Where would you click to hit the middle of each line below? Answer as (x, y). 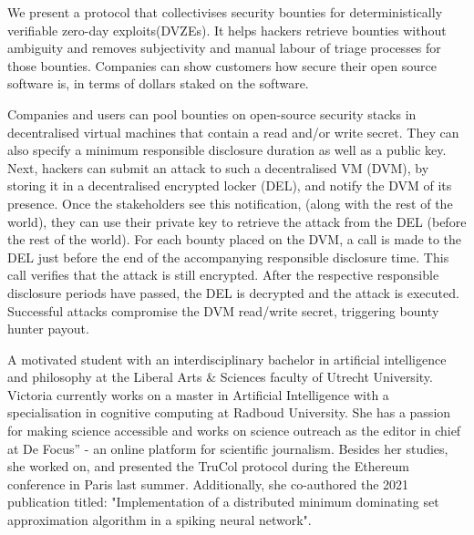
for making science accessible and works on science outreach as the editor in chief (234, 431)
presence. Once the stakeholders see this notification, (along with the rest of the (230, 203)
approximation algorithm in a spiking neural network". (160, 520)
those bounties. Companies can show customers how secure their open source (222, 65)
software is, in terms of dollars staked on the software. (158, 83)
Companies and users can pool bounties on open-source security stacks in (212, 113)
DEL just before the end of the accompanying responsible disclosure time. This (228, 257)
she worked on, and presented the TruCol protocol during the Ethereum (208, 466)
